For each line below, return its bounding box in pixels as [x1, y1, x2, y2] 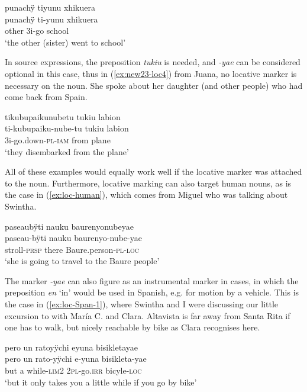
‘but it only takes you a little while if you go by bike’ [5, 375, 197, 388]
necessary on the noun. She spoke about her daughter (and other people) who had [5, 79, 303, 91]
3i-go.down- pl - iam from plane [5, 133, 111, 146]
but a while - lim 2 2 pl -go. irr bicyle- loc [5, 364, 142, 377]
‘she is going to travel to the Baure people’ [5, 255, 160, 267]
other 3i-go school [5, 24, 69, 37]
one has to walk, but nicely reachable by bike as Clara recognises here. [5, 321, 260, 333]
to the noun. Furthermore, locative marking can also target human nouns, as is [5, 176, 292, 189]
